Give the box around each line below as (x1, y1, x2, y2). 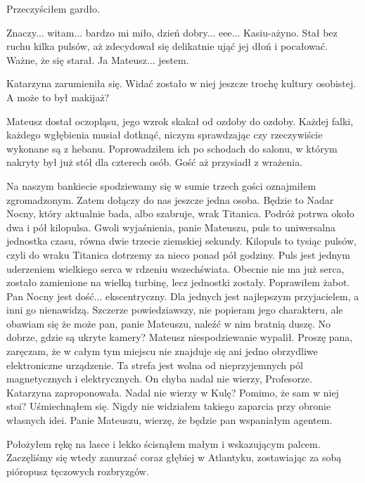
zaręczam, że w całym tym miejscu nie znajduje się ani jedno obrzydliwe (6, 344, 318, 359)
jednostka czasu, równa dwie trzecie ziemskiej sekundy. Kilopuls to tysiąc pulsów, (6, 233, 357, 248)
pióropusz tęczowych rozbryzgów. (6, 463, 149, 478)
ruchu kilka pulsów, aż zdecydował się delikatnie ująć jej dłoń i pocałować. (6, 39, 328, 53)
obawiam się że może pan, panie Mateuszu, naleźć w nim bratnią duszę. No (6, 316, 331, 330)
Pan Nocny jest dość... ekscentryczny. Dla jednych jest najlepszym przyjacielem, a (6, 288, 359, 303)
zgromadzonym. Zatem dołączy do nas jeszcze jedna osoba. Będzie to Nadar (6, 192, 334, 207)
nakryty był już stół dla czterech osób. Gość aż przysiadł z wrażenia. (6, 155, 303, 169)
